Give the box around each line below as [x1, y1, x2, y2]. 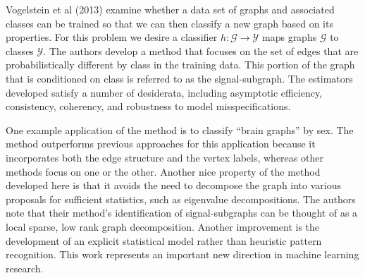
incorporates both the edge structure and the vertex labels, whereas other [6, 150, 323, 164]
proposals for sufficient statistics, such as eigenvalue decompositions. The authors [6, 191, 356, 206]
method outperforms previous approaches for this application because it [6, 136, 316, 151]
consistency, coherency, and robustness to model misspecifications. [6, 99, 291, 114]
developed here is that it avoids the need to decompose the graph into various [6, 178, 342, 193]
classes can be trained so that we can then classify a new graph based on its [6, 16, 333, 30]
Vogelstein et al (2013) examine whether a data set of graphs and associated [6, 2, 335, 16]
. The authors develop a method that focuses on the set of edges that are [43, 43, 359, 58]
